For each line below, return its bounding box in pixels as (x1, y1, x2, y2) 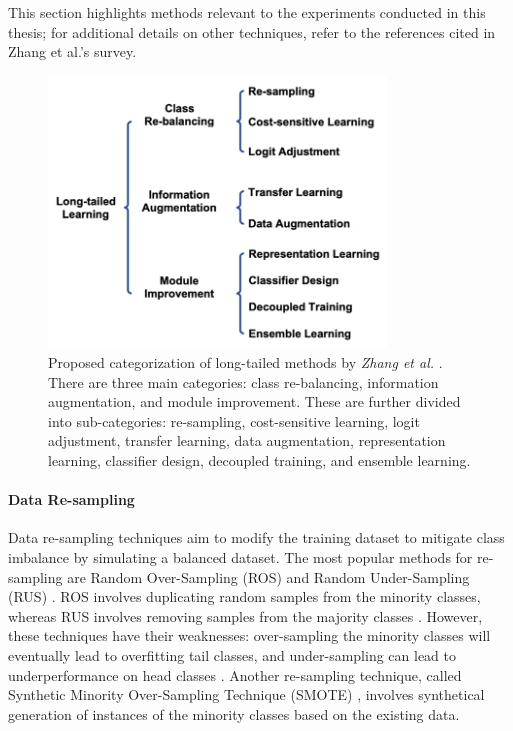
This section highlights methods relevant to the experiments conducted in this (8, 2, 486, 22)
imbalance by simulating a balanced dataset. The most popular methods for (8, 546, 473, 567)
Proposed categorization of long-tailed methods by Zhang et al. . (48, 351, 443, 372)
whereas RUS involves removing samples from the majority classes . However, (8, 605, 483, 626)
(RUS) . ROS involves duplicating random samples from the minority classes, (8, 586, 481, 607)
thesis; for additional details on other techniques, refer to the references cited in (8, 21, 496, 42)
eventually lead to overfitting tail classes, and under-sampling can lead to (8, 644, 456, 665)
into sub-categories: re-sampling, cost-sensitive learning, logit (48, 410, 420, 431)
